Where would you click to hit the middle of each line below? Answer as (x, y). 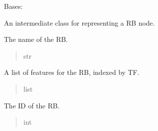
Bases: (13, 6)
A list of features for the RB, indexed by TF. (72, 72)
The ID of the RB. (32, 105)
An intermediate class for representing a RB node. (79, 22)
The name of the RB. (36, 39)
